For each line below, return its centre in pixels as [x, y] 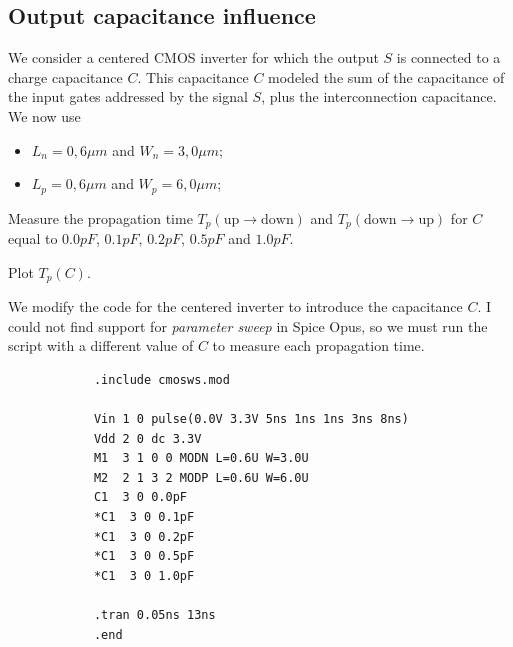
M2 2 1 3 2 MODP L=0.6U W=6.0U [201, 477]
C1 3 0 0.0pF [140, 497]
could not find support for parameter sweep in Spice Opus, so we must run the [248, 325]
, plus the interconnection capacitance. [379, 96]
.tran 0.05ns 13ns [154, 615]
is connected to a [448, 57]
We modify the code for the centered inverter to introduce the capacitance [235, 306]
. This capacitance [193, 76]
